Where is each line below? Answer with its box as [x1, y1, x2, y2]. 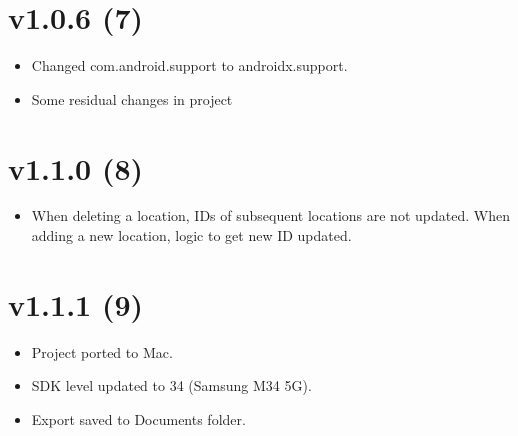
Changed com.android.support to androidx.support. [31, 55, 348, 76]
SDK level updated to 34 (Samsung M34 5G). [31, 375, 312, 396]
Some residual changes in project [31, 88, 233, 109]
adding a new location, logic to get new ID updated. [31, 225, 352, 246]
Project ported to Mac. [31, 341, 173, 362]
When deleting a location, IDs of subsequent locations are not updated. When [31, 205, 510, 226]
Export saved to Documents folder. [31, 408, 246, 429]
